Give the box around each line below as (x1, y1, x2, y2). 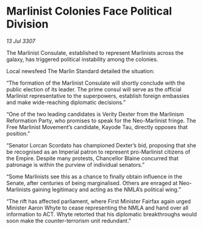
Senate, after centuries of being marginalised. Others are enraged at (6, 179, 178, 186)
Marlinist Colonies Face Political (6, 4, 173, 18)
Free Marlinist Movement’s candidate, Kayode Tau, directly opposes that (6, 123, 188, 130)
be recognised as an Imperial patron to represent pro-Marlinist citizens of (6, 148, 191, 155)
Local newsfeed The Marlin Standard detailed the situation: (6, 67, 155, 74)
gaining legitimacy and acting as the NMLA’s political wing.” (32, 186, 181, 193)
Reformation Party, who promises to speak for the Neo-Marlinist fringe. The (6, 117, 196, 124)
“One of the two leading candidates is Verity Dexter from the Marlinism (6, 110, 184, 118)
